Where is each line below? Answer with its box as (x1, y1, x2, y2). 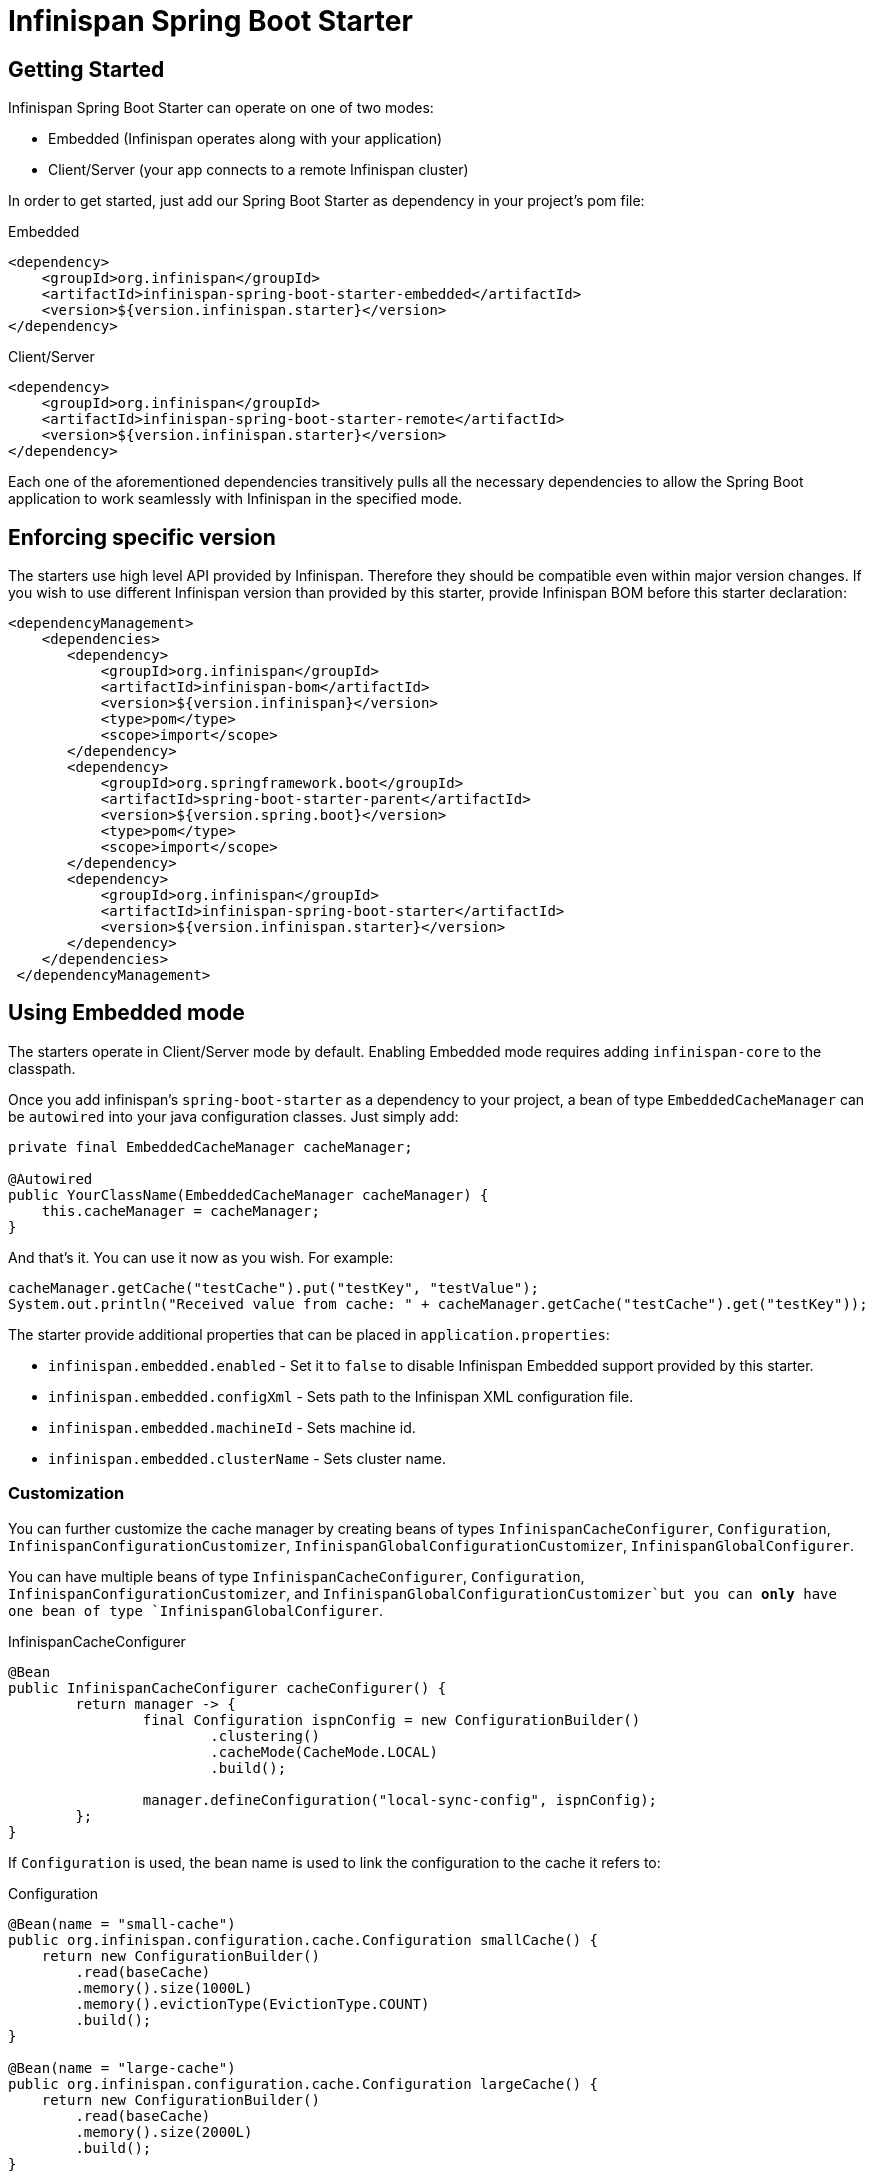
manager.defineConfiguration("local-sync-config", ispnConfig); (142, 1791, 658, 1808)
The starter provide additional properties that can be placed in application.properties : (8, 1325, 610, 1343)
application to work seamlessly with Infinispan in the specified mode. (8, 490, 463, 508)
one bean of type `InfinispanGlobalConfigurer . (8, 1601, 383, 1619)
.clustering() (210, 1727, 320, 1744)
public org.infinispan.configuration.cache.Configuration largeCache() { (8, 2075, 599, 2092)
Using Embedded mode (8, 1000, 245, 1026)
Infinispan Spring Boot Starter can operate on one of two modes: (8, 99, 434, 117)
